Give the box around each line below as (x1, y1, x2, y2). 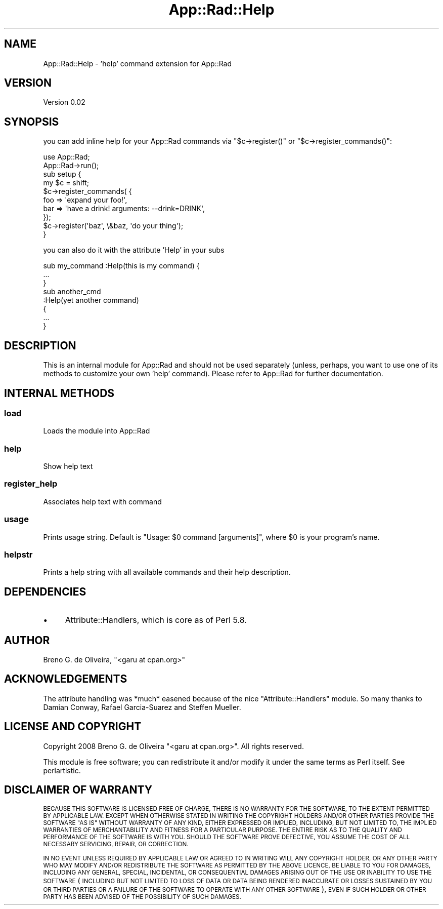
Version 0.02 (43, 98, 85, 107)
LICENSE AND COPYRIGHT (4, 720, 142, 733)
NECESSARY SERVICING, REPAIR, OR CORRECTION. (43, 840, 189, 848)
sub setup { (43, 170, 81, 179)
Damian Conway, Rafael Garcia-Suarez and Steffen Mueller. (43, 702, 241, 712)
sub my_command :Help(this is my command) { (43, 261, 200, 270)
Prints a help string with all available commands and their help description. (43, 568, 291, 577)
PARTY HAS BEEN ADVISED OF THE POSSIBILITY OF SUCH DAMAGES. (43, 893, 241, 900)
